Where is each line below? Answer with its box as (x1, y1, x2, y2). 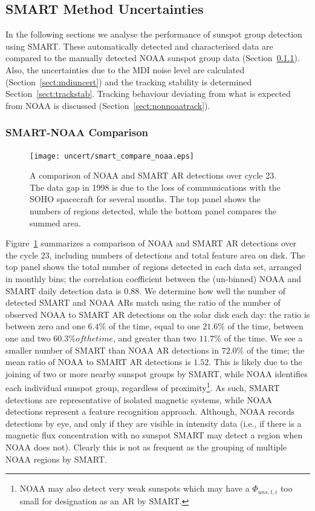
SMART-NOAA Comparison (5, 125, 148, 140)
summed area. (30, 216, 81, 229)
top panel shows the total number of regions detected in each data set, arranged (5, 260, 302, 273)
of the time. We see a (224, 331, 303, 344)
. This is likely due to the (209, 355, 302, 368)
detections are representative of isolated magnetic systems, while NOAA (5, 393, 273, 406)
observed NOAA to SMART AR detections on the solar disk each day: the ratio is (5, 308, 310, 320)
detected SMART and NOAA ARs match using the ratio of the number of (5, 296, 281, 309)
